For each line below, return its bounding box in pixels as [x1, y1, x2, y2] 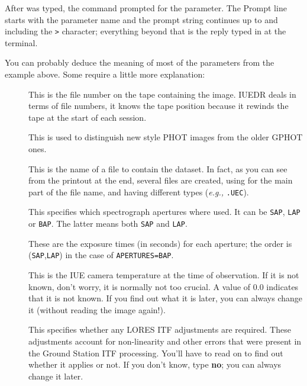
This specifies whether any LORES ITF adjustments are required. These [28, 323, 291, 336]
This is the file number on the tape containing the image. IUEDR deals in [28, 88, 296, 100]
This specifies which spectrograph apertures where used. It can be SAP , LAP [28, 205, 300, 218]
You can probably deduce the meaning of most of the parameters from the [5, 56, 274, 69]
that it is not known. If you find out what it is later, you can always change [28, 292, 303, 304]
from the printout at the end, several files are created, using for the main [28, 174, 293, 186]
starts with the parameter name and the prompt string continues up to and [5, 13, 278, 25]
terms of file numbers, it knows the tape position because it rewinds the [28, 99, 289, 112]
